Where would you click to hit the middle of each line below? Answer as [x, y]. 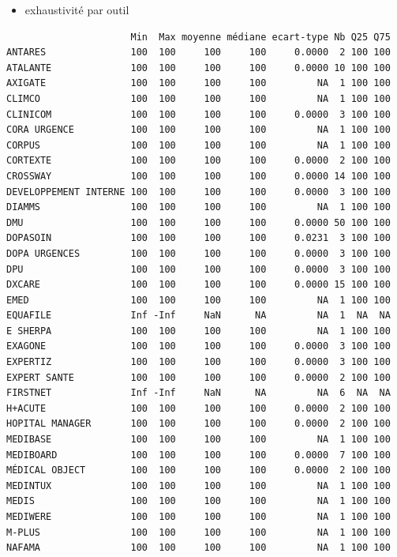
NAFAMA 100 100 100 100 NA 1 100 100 [198, 548]
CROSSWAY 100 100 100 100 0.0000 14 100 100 [198, 176]
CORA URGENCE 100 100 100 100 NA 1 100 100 [198, 130]
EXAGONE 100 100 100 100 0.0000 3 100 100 [198, 346]
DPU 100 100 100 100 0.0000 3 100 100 [198, 269]
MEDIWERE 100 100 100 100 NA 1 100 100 [198, 517]
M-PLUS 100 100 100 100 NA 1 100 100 [198, 532]
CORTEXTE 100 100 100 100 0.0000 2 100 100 [198, 161]
